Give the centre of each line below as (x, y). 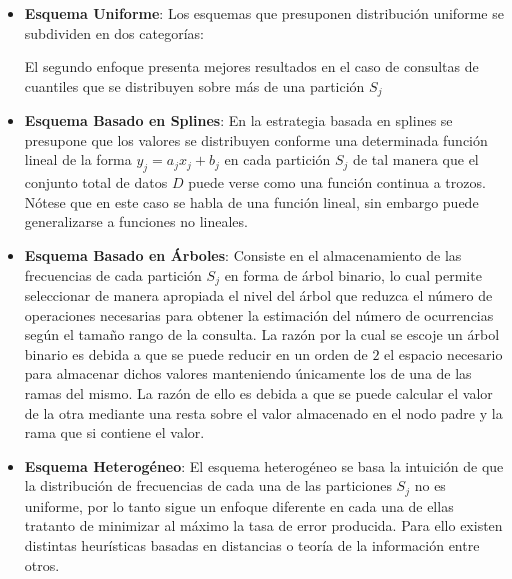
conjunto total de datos (96, 182)
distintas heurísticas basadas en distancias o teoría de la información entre (252, 545)
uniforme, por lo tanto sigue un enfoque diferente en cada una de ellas (239, 505)
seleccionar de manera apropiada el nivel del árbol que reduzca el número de (258, 295)
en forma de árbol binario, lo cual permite (353, 274)
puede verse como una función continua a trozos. (337, 182)
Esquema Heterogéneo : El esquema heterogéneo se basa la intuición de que (264, 465)
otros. (42, 564)
